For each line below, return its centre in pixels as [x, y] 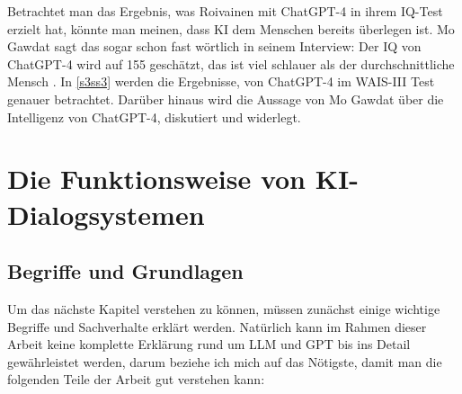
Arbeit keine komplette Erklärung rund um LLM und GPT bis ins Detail [209, 344]
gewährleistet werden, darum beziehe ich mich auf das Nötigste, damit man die [225, 361]
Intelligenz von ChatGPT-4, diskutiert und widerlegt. [154, 116]
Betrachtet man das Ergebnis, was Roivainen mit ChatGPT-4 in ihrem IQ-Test [225, 11]
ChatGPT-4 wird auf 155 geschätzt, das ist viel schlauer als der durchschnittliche [231, 63]
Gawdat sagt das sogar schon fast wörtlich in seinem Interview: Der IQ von [214, 46]
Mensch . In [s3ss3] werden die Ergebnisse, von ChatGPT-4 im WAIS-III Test [221, 81]
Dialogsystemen [106, 214]
